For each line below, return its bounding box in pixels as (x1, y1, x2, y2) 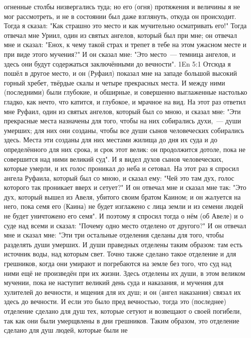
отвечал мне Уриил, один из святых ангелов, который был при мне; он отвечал (4, 30, 237, 40)
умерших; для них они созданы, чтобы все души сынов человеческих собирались (4, 125, 244, 135)
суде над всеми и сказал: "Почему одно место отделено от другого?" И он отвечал (4, 220, 247, 230)
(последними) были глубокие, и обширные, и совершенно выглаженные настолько (4, 87, 248, 97)
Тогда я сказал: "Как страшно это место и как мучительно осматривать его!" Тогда (4, 20, 247, 31)
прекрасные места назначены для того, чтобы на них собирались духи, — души (4, 116, 241, 126)
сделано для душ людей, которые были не (4, 325, 128, 335)
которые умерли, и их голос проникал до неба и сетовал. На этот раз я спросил (4, 163, 239, 173)
